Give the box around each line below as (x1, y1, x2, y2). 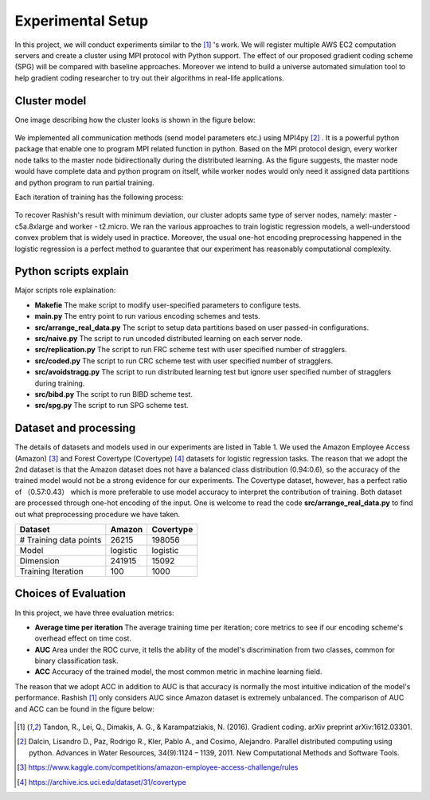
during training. (34, 378, 85, 388)
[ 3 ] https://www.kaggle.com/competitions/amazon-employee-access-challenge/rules (17, 763, 299, 772)
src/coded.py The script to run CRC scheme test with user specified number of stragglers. (34, 355, 334, 366)
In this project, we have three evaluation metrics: (14, 608, 174, 618)
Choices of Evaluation (14, 586, 127, 601)
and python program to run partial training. (14, 178, 154, 187)
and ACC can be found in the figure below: (14, 704, 155, 713)
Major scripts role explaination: (14, 285, 116, 295)
